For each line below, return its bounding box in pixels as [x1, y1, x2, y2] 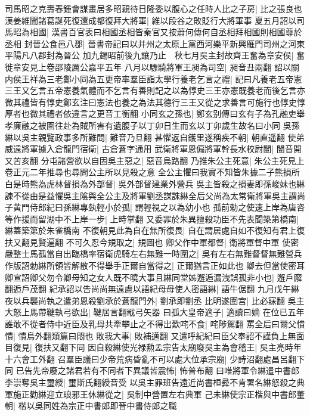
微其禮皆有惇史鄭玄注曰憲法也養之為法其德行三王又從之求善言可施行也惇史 [5, 95, 297, 108]
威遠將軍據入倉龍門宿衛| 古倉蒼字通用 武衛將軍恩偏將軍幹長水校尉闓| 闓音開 [5, 142, 302, 155]
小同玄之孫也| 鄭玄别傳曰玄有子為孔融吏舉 [141, 107, 305, 120]
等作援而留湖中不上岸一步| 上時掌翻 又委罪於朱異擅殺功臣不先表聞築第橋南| [5, 212, 299, 225]
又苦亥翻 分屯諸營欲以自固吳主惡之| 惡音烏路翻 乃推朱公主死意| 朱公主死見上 [5, 154, 305, 166]
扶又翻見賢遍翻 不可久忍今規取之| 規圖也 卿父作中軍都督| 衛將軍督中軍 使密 [5, 235, 299, 248]
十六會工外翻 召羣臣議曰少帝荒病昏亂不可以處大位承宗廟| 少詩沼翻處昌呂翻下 [5, 352, 305, 365]
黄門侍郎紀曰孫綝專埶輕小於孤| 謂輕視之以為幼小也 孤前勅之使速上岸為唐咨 [13, 201, 305, 213]
